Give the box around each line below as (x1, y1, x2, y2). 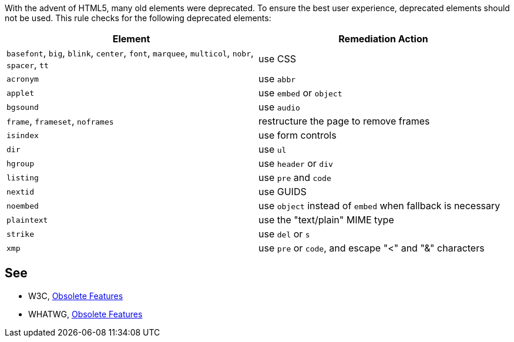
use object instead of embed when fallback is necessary (258, 200, 500, 212)
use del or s (258, 228, 310, 240)
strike (6, 229, 34, 239)
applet (6, 88, 34, 98)
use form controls (258, 129, 337, 141)
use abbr (258, 73, 296, 85)
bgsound (6, 102, 39, 112)
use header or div (258, 157, 333, 169)
